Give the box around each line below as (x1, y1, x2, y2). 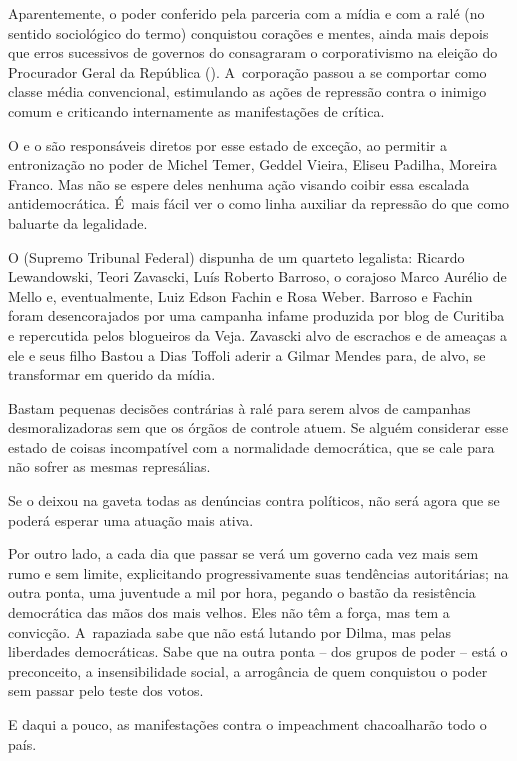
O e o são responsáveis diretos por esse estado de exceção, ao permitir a (8, 134, 447, 155)
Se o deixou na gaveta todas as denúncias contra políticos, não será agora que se (8, 490, 500, 511)
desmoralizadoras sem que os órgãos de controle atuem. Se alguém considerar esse (8, 417, 509, 438)
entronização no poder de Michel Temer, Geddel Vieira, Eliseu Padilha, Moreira (8, 154, 497, 175)
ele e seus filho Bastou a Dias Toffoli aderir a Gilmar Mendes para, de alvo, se (8, 344, 486, 365)
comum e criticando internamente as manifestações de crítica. (8, 100, 385, 121)
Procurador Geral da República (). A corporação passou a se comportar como (8, 61, 487, 82)
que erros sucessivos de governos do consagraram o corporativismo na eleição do (8, 42, 498, 63)
